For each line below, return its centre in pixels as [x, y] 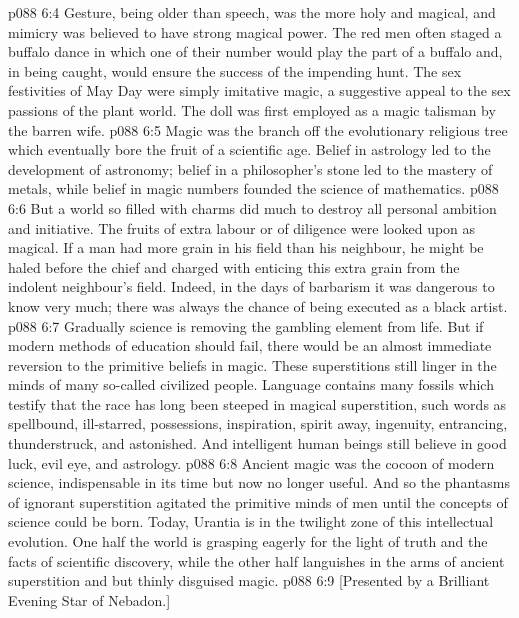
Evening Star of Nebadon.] [89, 599]
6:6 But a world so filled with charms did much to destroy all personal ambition [252, 207]
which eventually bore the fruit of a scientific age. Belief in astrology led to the [249, 149]
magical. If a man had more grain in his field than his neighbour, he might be [246, 247]
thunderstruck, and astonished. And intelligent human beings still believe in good [257, 443]
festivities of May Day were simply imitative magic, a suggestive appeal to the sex [259, 90]
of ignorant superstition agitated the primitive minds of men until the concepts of [258, 501]
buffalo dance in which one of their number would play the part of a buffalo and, [255, 51]
